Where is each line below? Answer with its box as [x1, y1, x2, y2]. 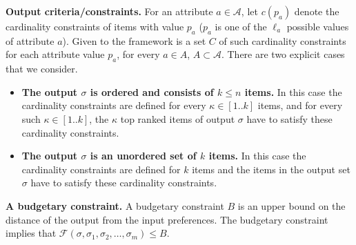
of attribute [6, 33, 55, 48]
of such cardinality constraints [219, 33, 346, 48]
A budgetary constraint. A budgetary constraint [6, 198, 224, 213]
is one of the [215, 19, 267, 33]
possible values [286, 19, 349, 33]
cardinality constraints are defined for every [21, 98, 206, 112]
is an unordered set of [90, 148, 197, 163]
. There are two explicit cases [221, 47, 345, 61]
